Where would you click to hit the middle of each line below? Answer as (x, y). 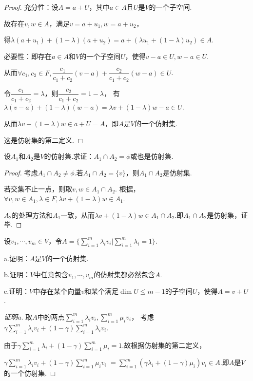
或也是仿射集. (152, 156)
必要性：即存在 (28, 56)
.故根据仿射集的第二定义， (164, 345)
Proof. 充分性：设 (31, 7)
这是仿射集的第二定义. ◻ (44, 140)
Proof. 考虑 (21, 172)
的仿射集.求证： (69, 156)
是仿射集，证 (227, 215)
